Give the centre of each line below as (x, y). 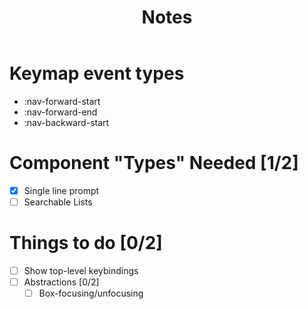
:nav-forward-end (60, 112)
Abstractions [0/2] (61, 282)
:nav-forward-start (62, 101)
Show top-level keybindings (81, 270)
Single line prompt (61, 190)
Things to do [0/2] (86, 243)
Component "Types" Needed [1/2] (154, 163)
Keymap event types (97, 73)
